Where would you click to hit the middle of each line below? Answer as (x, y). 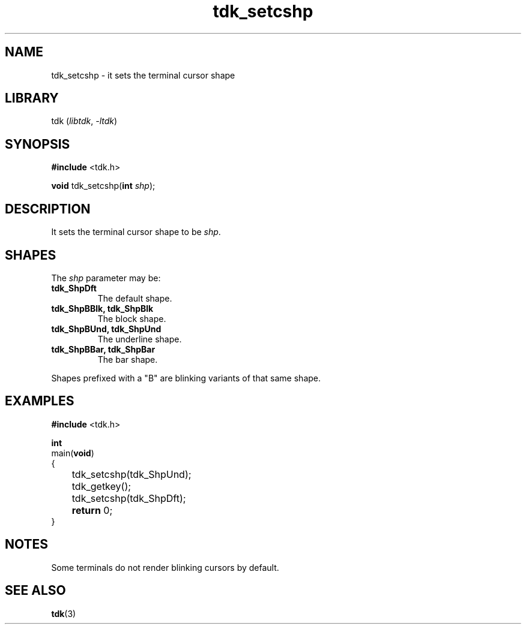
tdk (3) (64, 613)
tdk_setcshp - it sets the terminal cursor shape (143, 75)
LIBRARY (32, 98)
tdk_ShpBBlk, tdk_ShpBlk (102, 308)
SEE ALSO (35, 591)
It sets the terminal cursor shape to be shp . (136, 232)
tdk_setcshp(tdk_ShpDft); (129, 498)
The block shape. (132, 318)
